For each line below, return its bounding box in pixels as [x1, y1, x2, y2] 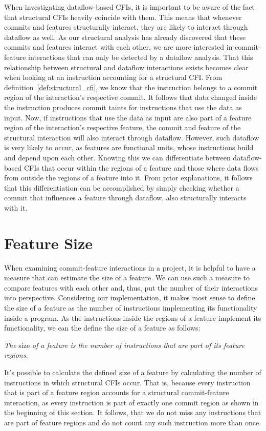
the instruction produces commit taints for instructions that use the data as [4, 101, 242, 112]
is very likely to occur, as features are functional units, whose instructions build [4, 142, 254, 153]
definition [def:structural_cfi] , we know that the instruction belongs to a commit [4, 81, 258, 92]
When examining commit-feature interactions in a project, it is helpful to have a [4, 262, 256, 273]
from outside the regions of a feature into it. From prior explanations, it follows [4, 172, 253, 183]
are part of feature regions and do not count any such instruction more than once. [4, 417, 261, 427]
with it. [4, 202, 28, 213]
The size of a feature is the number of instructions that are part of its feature [4, 339, 245, 350]
